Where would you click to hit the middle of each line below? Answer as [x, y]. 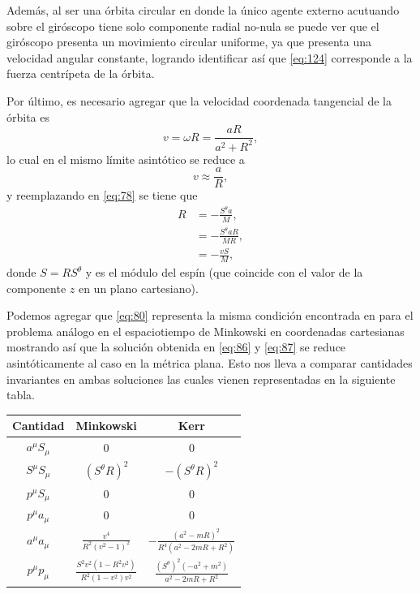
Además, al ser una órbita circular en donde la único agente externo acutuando [203, 10]
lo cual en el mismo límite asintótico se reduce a [126, 159]
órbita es [28, 116]
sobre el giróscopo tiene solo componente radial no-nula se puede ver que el [193, 26]
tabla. [21, 395]
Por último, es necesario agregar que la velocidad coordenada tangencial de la [199, 100]
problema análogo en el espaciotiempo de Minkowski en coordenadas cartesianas [206, 331]
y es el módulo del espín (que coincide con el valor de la [224, 272]
